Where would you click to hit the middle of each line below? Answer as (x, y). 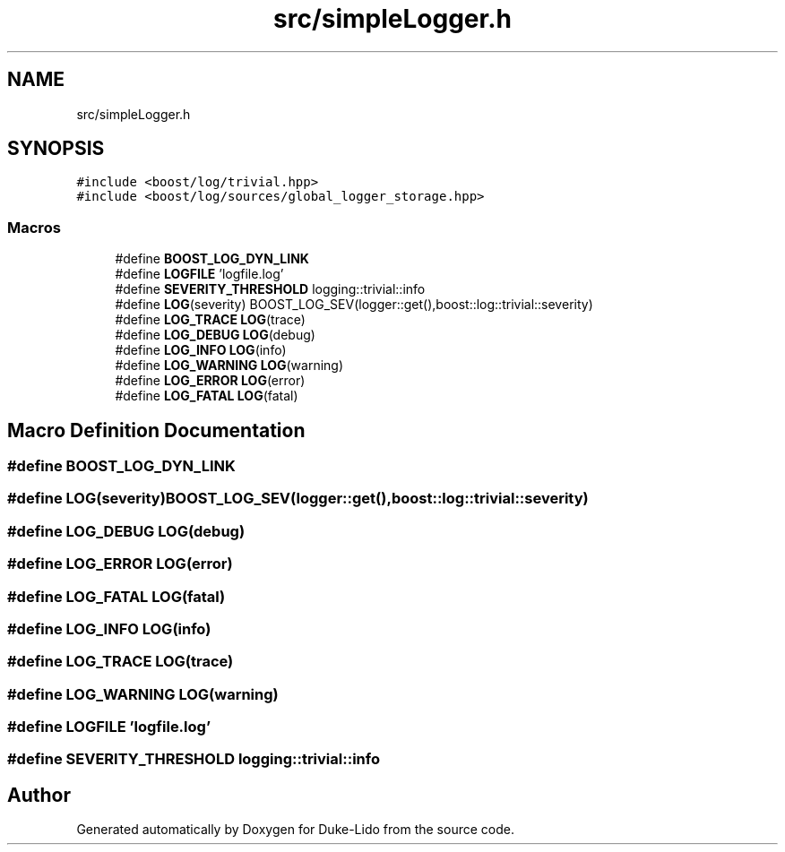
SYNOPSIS (56, 149)
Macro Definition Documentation (156, 430)
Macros (34, 227)
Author (39, 795)
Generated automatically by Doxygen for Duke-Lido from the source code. (295, 830)
